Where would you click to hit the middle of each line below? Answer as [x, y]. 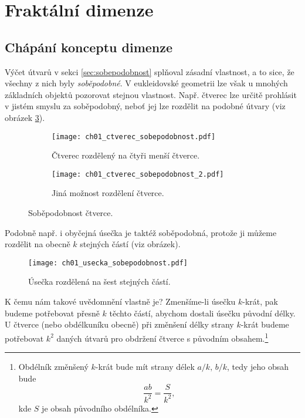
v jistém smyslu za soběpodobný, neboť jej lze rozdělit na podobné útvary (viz [145, 106]
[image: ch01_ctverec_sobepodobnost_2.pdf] [138, 174]
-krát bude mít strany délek [145, 367]
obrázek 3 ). [25, 117]
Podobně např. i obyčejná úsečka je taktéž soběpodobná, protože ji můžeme [141, 232]
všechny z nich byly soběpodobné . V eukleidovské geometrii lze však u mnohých [146, 83]
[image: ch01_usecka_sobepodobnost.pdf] [108, 263]
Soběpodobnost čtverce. [71, 213]
